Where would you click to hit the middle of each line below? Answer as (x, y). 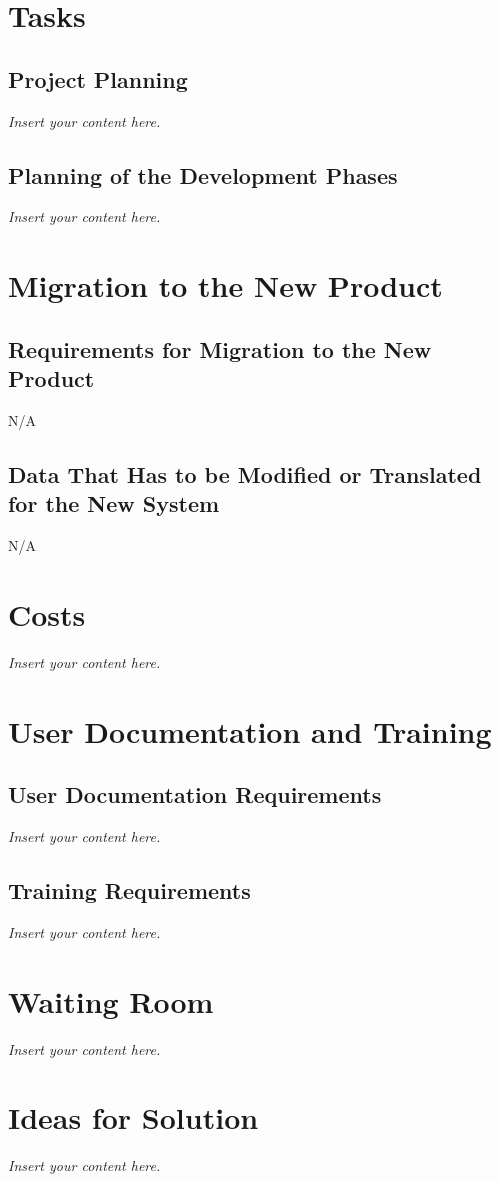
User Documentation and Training (250, 730)
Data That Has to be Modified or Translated (245, 473)
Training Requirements (129, 890)
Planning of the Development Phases (203, 174)
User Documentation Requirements (195, 794)
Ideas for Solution (133, 1117)
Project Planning (98, 78)
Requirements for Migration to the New (220, 348)
